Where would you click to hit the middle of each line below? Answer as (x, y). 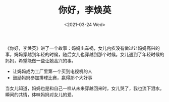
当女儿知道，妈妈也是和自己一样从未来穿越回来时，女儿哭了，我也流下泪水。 (85, 88)
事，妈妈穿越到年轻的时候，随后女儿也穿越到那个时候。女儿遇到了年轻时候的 (85, 54)
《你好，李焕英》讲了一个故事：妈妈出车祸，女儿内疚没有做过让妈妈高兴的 (82, 48)
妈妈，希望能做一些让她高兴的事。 (41, 60)
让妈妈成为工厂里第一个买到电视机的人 (52, 71)
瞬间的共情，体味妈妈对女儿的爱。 (41, 94)
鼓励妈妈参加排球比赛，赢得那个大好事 (52, 77)
